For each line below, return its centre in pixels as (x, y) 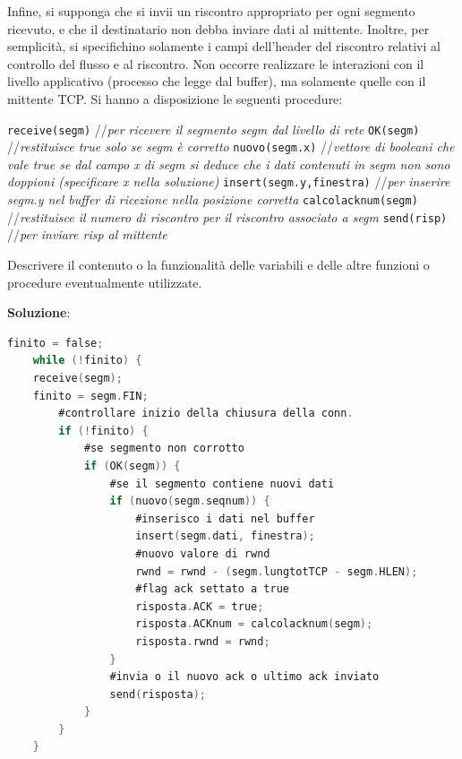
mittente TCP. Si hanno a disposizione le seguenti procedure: (175, 98)
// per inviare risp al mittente (87, 234)
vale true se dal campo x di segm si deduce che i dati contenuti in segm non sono (229, 164)
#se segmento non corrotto (164, 448)
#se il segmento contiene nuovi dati (222, 483)
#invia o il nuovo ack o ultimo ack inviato (244, 677)
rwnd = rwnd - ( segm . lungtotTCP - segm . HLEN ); (277, 571)
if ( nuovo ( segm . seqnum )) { (190, 501)
